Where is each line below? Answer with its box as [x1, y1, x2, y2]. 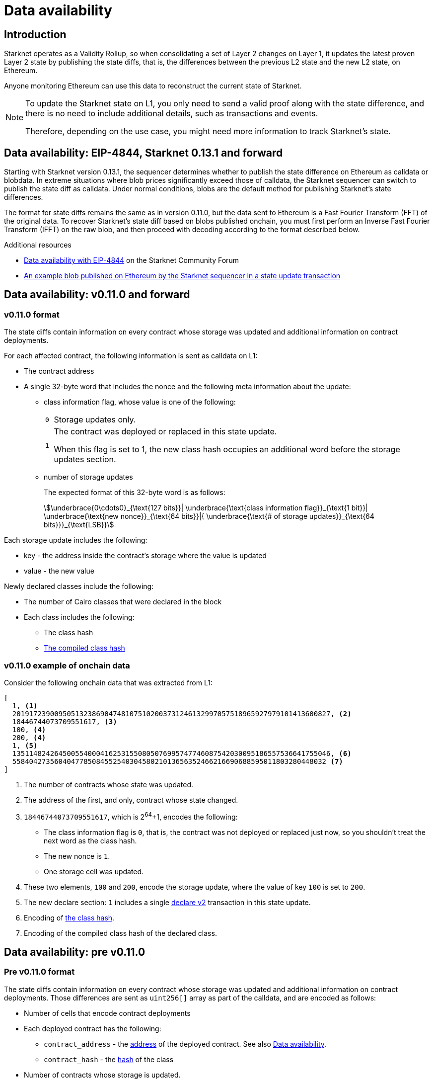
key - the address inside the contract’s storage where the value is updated [24, 551, 267, 560]
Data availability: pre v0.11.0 [4, 946, 145, 959]
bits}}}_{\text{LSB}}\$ [44, 520, 114, 529]
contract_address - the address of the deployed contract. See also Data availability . [44, 1039, 327, 1048]
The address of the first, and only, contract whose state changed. [24, 795, 238, 804]
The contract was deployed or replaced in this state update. [54, 426, 277, 437]
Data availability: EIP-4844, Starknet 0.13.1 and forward [4, 146, 283, 159]
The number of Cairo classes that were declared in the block [24, 597, 222, 606]
